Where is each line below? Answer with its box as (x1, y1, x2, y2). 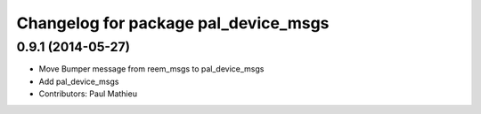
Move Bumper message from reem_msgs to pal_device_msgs (38, 64, 265, 74)
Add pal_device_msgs (38, 76, 119, 87)
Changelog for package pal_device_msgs (16, 13, 330, 33)
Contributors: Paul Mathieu (38, 88, 138, 99)
